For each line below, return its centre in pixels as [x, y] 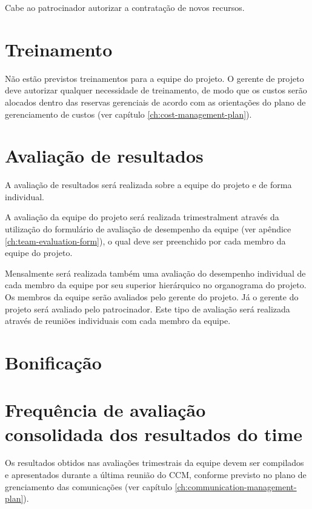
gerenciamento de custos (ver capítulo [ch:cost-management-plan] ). [128, 114]
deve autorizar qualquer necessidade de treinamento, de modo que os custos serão [156, 90]
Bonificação [53, 362]
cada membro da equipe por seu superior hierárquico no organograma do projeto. [156, 285]
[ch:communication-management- [236, 486]
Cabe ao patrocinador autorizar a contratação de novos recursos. [125, 7]
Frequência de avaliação [105, 410]
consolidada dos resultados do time [154, 433]
